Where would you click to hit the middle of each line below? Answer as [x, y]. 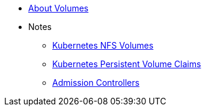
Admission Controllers [96, 82]
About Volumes [59, 8]
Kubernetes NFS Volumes [103, 45]
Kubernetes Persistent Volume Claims [127, 64]
